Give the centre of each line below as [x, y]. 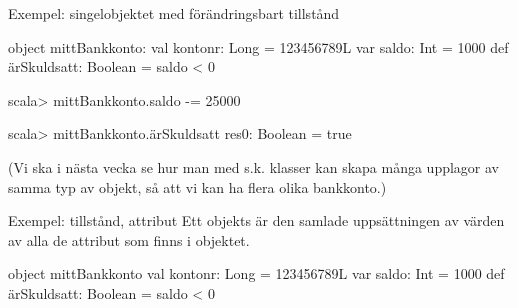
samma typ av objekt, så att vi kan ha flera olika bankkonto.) [197, 186]
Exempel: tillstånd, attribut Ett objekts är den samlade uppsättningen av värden [256, 220]
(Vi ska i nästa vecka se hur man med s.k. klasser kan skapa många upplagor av [254, 166]
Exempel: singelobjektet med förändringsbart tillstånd [174, 13]
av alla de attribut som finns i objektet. [129, 239]
